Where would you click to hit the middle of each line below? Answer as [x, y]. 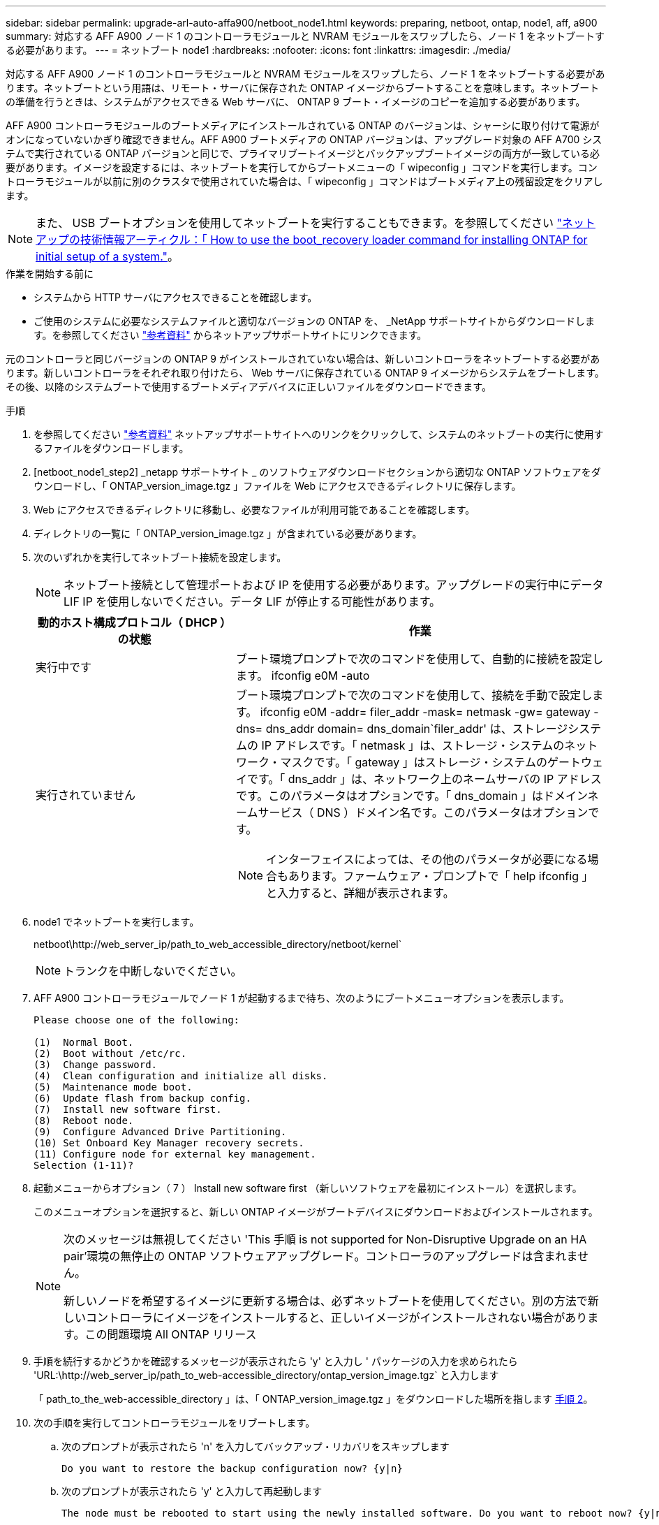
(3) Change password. [96, 1065]
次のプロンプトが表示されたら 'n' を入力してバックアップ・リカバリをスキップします [256, 1446]
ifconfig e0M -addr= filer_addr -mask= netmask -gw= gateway [425, 712]
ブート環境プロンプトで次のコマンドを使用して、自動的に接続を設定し [420, 659]
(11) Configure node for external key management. [175, 1154]
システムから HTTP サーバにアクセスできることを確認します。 [176, 297]
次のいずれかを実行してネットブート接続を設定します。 [160, 557]
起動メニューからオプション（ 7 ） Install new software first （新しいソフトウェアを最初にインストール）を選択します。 [308, 1188]
